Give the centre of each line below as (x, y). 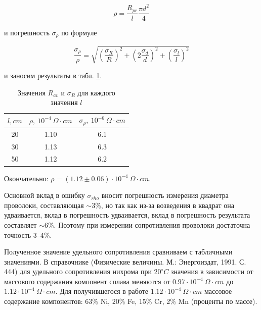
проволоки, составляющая (44, 205)
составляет (20, 224)
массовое (218, 291)
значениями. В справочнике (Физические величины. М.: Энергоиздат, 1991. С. (125, 261)
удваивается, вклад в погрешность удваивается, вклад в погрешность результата (127, 215)
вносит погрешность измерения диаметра (165, 195)
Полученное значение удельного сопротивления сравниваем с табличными (118, 252)
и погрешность (27, 32)
